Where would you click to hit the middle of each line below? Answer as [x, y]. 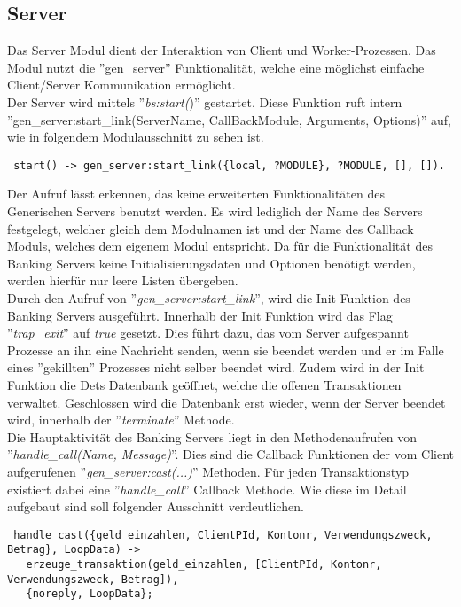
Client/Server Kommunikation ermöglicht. [121, 85]
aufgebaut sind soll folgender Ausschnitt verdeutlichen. [156, 506]
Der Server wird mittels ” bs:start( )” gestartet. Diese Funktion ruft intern [205, 101]
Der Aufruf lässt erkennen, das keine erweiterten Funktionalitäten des [196, 194]
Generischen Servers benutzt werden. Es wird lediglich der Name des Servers [215, 211]
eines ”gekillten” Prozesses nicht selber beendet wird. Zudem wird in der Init [216, 367]
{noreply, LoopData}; [90, 594]
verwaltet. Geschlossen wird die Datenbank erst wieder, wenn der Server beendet [227, 402]
